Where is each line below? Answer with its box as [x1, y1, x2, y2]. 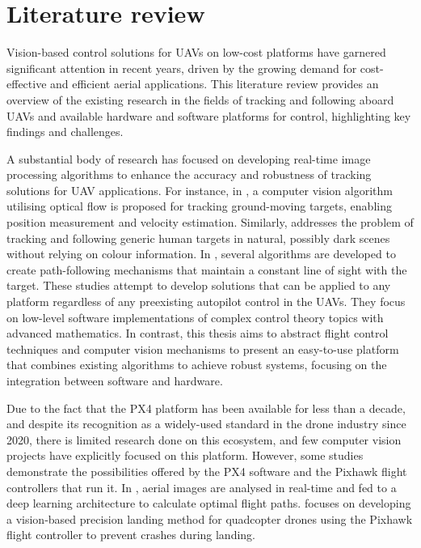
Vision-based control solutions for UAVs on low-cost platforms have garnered [6, 44, 386, 61]
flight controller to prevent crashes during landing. [6, 526, 255, 543]
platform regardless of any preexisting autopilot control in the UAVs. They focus [6, 293, 406, 310]
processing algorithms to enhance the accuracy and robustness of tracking [6, 166, 372, 183]
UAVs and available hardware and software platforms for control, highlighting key [6, 107, 411, 124]
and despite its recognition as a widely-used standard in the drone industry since [6, 415, 406, 432]
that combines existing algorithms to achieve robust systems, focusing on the [6, 356, 387, 373]
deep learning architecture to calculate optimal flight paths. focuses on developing [6, 495, 411, 512]
